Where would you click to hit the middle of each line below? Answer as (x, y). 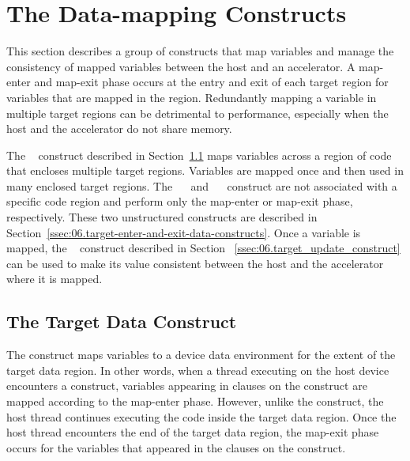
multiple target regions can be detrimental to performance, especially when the (197, 113)
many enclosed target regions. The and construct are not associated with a (202, 185)
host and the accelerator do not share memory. (119, 128)
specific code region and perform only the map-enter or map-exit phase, (180, 201)
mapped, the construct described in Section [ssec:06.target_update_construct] (203, 248)
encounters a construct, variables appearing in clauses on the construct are (187, 385)
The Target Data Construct (122, 321)
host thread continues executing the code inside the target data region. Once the (201, 416)
